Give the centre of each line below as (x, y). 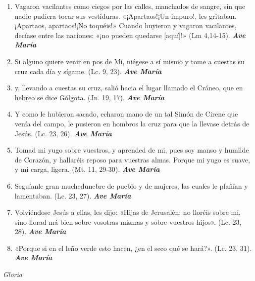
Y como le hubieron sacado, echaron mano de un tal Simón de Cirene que (126, 114)
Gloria (13, 274)
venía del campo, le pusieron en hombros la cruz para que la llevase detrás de (132, 123)
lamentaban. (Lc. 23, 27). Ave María (73, 195)
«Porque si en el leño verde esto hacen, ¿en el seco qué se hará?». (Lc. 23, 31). (133, 248)
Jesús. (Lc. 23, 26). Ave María (63, 133)
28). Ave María (40, 231)
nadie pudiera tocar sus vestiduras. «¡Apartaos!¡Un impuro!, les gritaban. (126, 16)
